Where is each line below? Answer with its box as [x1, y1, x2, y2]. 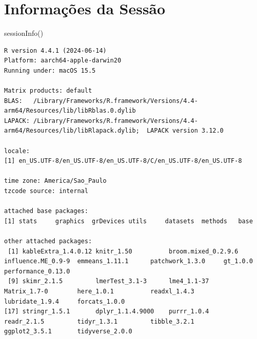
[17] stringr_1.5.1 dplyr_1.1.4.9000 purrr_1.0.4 [4, 308, 209, 315]
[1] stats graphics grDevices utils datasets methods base [4, 217, 253, 225]
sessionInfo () [4, 28, 43, 38]
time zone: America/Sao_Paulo [4, 177, 107, 185]
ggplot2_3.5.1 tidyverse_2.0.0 [4, 328, 132, 335]
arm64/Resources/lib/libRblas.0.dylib [4, 107, 136, 115]
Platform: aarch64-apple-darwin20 [4, 57, 122, 65]
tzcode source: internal [4, 187, 88, 195]
